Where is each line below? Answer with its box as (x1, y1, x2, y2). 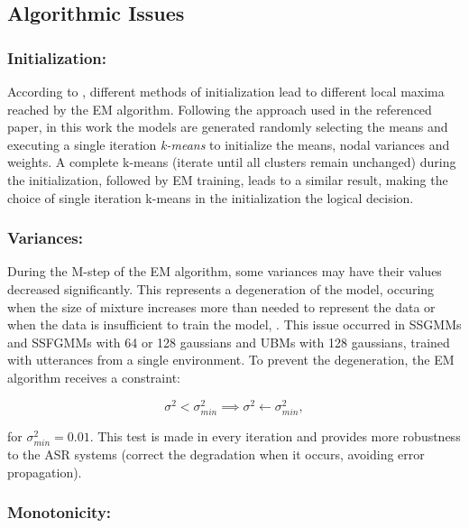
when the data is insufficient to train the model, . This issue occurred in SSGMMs (7, 315, 462, 334)
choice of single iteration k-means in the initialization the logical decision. (7, 188, 414, 207)
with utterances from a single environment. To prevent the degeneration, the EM (7, 350, 455, 369)
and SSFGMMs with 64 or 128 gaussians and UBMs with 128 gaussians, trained (7, 332, 450, 351)
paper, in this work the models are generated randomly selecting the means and (7, 117, 448, 136)
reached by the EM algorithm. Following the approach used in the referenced (7, 99, 432, 118)
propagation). (7, 462, 82, 481)
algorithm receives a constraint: (7, 367, 180, 386)
